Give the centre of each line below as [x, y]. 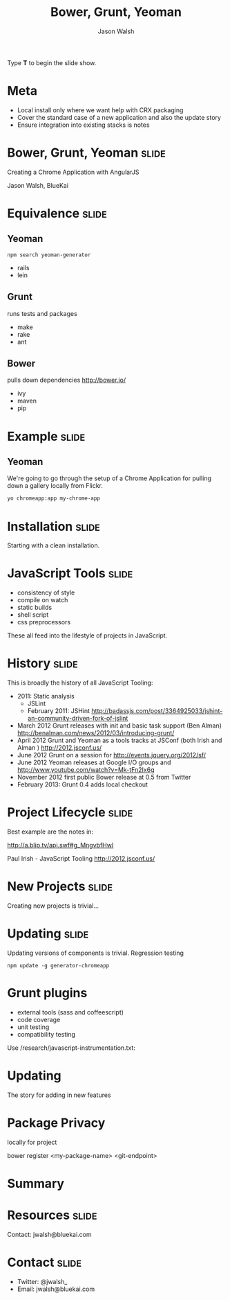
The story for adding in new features [59, 1095]
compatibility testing [46, 1034]
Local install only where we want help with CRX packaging [100, 110]
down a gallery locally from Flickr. [55, 486]
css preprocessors [44, 622]
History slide [42, 664]
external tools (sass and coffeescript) [70, 1012]
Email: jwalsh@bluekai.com [56, 1289]
